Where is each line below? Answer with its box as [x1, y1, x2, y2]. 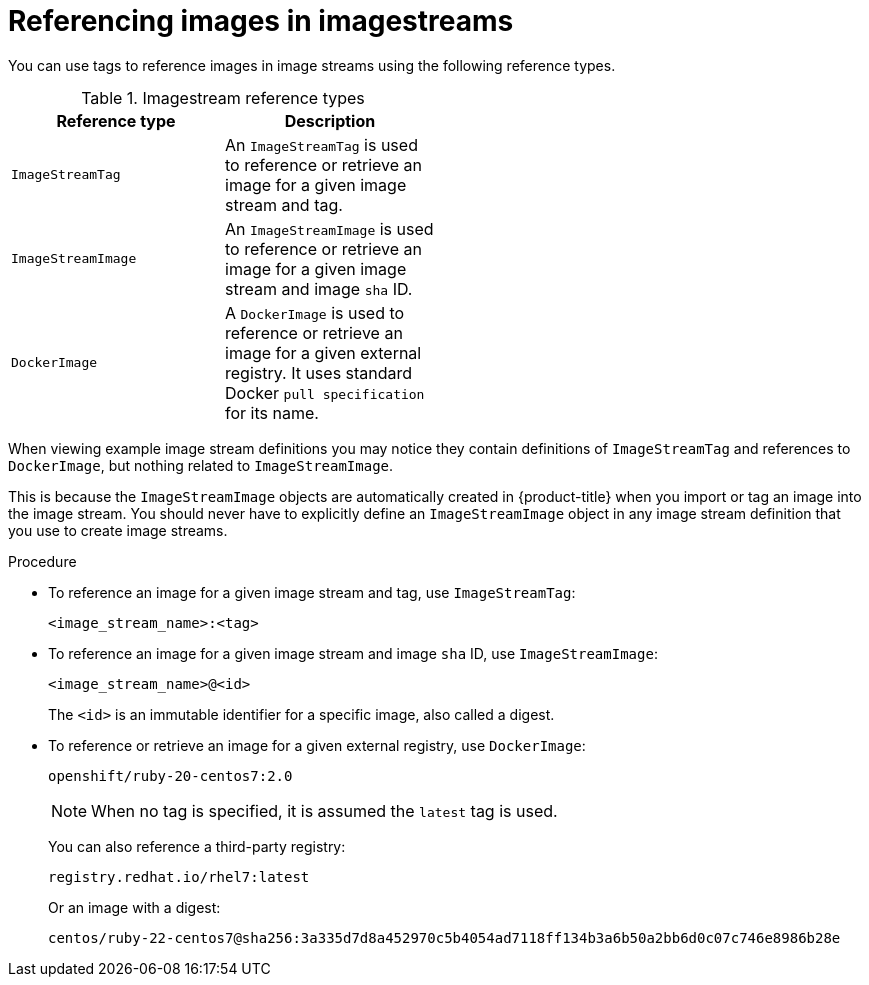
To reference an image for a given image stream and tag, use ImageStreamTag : [48, 583, 576, 601]
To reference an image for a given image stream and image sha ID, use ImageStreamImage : [48, 644, 658, 662]
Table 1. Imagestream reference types [81, 87, 365, 108]
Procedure [8, 552, 77, 570]
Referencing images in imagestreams [8, 4, 514, 38]
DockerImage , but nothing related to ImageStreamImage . [8, 456, 394, 474]
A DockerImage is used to [225, 302, 405, 323]
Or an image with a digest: [48, 898, 221, 916]
